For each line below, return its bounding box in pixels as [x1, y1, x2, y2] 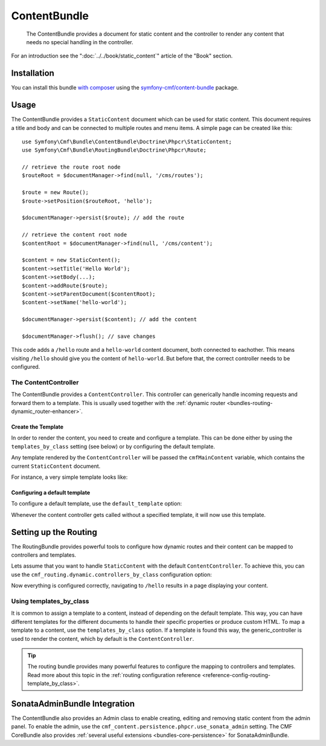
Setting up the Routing [11, 527, 98, 537]
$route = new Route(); [22, 189, 89, 196]
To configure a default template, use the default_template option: [11, 500, 182, 507]
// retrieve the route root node [22, 164, 121, 170]
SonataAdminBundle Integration [11, 698, 135, 709]
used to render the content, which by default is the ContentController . [11, 635, 194, 642]
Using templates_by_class [11, 597, 90, 605]
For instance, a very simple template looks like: [11, 473, 128, 481]
